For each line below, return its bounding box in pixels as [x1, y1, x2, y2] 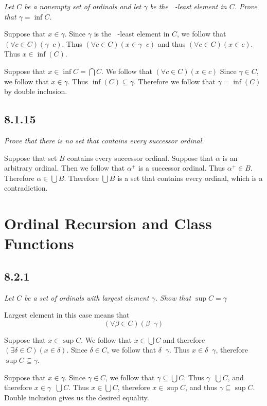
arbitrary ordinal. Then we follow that [4, 162, 125, 173]
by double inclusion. [4, 86, 67, 97]
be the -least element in [150, 1, 227, 11]
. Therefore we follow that [133, 76, 216, 86]
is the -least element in [94, 28, 170, 39]
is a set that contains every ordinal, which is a [117, 172, 263, 183]
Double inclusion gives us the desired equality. [4, 392, 149, 402]
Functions [4, 233, 74, 254]
